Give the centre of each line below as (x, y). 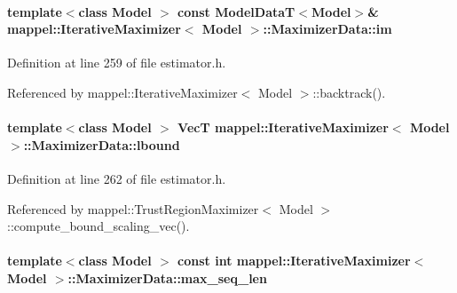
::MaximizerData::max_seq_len (167, 277)
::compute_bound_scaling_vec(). (98, 226)
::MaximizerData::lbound (102, 144)
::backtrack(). (349, 92)
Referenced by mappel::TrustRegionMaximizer (133, 208)
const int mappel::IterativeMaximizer (294, 261)
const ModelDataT (236, 11)
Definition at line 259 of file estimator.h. (117, 63)
